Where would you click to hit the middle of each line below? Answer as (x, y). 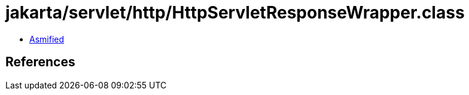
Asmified (47, 39)
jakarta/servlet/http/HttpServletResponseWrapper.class (235, 13)
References (40, 62)
